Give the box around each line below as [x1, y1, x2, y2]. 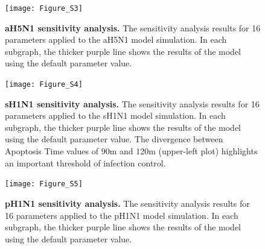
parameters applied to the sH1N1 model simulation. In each [5, 109, 226, 122]
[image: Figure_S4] [5, 80, 83, 89]
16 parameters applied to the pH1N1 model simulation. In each [5, 209, 238, 221]
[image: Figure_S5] [5, 180, 83, 189]
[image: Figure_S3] [5, 4, 83, 13]
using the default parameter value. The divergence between [5, 133, 223, 145]
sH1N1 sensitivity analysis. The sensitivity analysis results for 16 [5, 97, 260, 110]
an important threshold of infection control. [5, 156, 166, 169]
